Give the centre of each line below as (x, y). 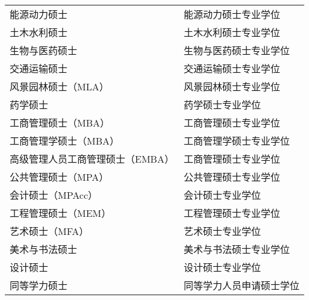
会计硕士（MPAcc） (54, 195)
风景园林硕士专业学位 (232, 86)
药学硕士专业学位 (222, 105)
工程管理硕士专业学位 (232, 213)
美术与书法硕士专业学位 (236, 249)
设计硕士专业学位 (222, 267)
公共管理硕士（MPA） (59, 177)
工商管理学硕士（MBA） (65, 141)
